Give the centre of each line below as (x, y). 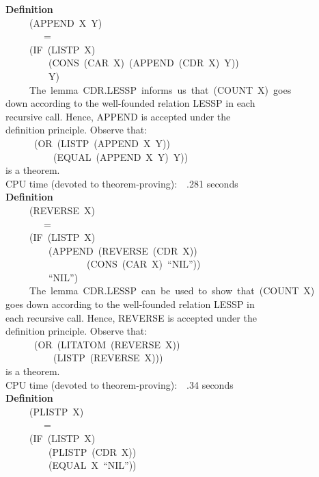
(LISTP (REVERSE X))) (108, 358)
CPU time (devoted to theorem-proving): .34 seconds (120, 384)
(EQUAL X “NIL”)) (92, 465)
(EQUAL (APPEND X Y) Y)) (121, 156)
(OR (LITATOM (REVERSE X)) (107, 344)
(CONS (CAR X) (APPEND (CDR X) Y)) (143, 63)
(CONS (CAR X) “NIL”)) (143, 264)
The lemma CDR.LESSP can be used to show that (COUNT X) (172, 291)
